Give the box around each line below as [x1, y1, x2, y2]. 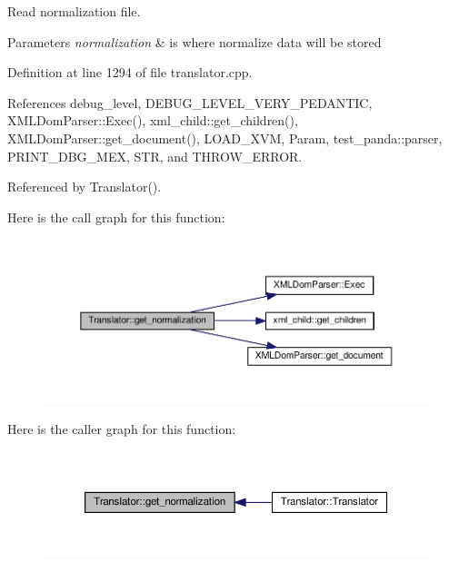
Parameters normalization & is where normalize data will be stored [7, 32, 382, 51]
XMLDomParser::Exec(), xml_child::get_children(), [7, 111, 298, 130]
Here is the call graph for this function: [7, 207, 225, 226]
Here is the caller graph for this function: [7, 419, 236, 438]
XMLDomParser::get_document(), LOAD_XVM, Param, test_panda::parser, [7, 128, 443, 147]
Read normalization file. [7, 2, 141, 20]
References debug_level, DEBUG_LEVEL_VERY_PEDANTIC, [7, 93, 373, 112]
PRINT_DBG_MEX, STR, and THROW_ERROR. [7, 146, 303, 165]
